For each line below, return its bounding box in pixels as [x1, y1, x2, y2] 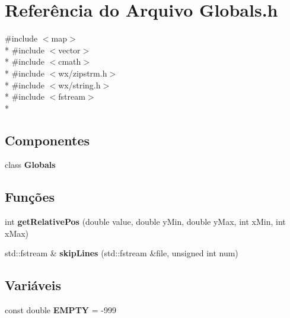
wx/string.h [58, 78, 101, 91]
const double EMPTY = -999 [5, 304, 116, 316]
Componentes [5, 131, 90, 149]
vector [58, 43, 81, 56]
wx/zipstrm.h [58, 66, 107, 79]
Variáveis [5, 276, 62, 294]
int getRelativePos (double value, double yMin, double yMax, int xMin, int [5, 215, 286, 228]
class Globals [5, 158, 56, 171]
